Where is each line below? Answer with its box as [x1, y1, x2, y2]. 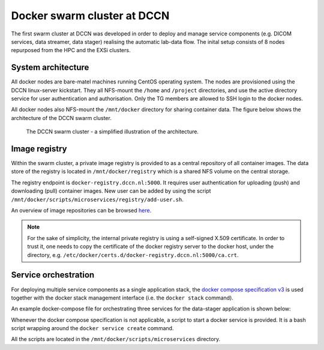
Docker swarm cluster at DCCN [11, 9, 170, 22]
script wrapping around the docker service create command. [11, 325, 174, 332]
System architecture [11, 62, 89, 73]
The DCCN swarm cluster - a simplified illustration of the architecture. [26, 128, 199, 135]
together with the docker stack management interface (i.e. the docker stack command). [11, 294, 234, 301]
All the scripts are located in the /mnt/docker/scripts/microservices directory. [11, 336, 221, 343]
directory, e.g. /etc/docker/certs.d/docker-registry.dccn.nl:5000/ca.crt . [27, 251, 239, 258]
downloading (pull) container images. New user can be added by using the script [11, 187, 211, 195]
